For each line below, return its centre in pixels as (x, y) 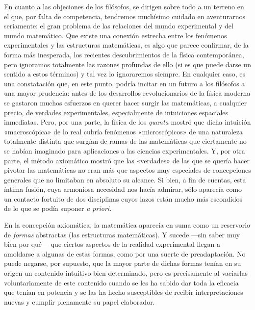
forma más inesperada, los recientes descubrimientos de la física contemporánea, (124, 54)
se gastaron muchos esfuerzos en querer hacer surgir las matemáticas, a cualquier (126, 102)
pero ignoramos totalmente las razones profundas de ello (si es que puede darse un (127, 64)
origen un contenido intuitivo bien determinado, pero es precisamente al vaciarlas (126, 273)
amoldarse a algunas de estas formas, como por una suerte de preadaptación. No (125, 253)
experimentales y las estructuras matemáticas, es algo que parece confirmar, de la (126, 45)
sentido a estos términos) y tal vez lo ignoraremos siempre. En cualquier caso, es (125, 74)
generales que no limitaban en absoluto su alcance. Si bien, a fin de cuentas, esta (125, 179)
